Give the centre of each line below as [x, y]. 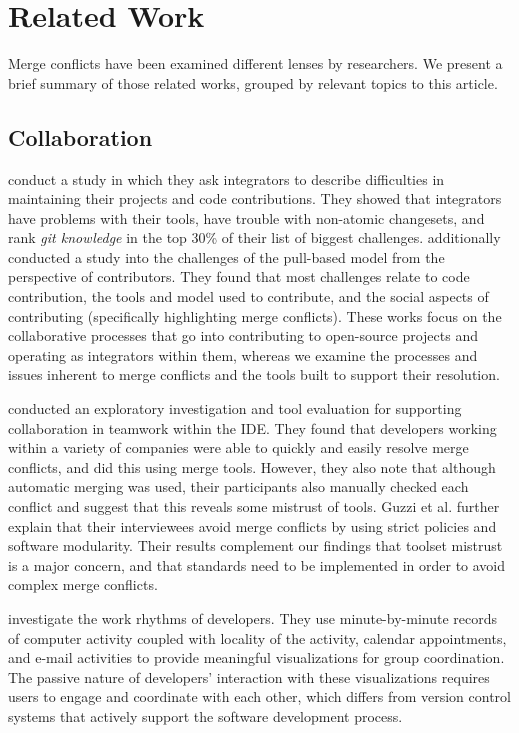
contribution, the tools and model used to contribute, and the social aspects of [248, 296]
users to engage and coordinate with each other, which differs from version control [260, 696]
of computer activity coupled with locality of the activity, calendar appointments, [257, 637]
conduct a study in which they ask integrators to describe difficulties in [226, 178]
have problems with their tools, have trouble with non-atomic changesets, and [246, 217]
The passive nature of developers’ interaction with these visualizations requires [249, 676]
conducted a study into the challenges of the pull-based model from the [226, 256]
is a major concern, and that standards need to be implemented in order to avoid [257, 564]
